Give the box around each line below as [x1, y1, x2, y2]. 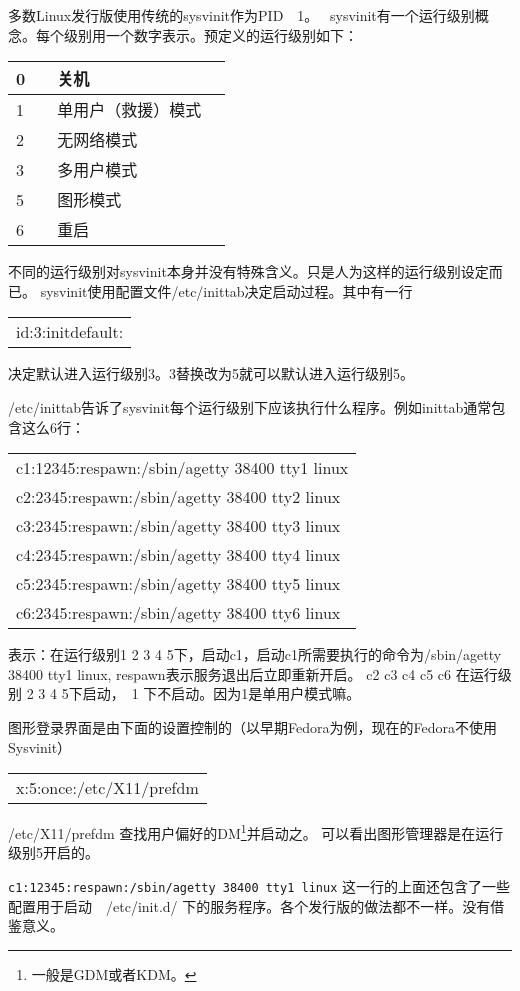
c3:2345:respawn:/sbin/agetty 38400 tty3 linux [16, 514, 341, 538]
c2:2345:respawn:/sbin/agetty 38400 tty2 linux [16, 485, 341, 509]
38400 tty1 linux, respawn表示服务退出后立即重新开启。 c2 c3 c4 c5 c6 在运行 [8, 663, 498, 684]
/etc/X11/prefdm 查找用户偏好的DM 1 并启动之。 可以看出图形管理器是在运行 [8, 820, 504, 843]
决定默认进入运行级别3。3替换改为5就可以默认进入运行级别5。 [8, 363, 414, 384]
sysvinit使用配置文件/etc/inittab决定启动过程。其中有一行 [40, 280, 413, 301]
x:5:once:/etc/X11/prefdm [16, 776, 199, 800]
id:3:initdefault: [16, 320, 124, 344]
